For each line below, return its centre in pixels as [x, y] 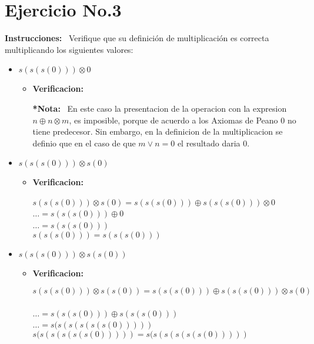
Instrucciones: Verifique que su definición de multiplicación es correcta [137, 38]
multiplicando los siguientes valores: [69, 49]
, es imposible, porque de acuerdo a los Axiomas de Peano [173, 120]
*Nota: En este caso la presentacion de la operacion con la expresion [160, 108]
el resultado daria [209, 143]
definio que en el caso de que [84, 143]
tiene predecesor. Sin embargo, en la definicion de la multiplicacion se [158, 131]
